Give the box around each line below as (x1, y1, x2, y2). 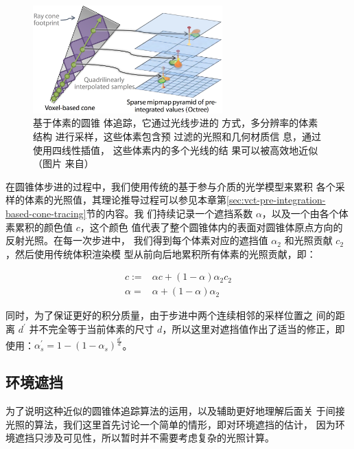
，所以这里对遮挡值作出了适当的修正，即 (162, 322, 345, 336)
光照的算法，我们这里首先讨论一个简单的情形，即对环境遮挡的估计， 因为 (5, 417, 335, 431)
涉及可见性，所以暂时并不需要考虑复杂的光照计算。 (43, 430, 274, 445)
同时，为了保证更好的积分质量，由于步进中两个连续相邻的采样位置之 (5, 308, 313, 322)
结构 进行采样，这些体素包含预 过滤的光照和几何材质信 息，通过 (33, 129, 321, 144)
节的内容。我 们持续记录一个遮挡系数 (86, 206, 253, 221)
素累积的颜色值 (5, 219, 73, 234)
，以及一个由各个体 (261, 206, 349, 221)
